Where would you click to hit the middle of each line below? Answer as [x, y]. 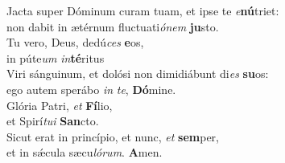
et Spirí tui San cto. [53, 121]
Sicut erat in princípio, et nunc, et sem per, [113, 136]
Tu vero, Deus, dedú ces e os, [75, 42]
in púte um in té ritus [56, 57]
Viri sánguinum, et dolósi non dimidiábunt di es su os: [138, 73]
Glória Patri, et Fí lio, [60, 105]
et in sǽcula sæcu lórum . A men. [85, 152]
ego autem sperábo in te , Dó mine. [91, 89]
